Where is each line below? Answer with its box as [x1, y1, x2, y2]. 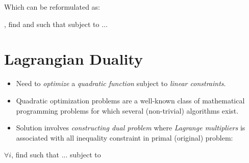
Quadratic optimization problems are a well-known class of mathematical [16, 95, 245, 105]
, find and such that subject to [4, 18, 99, 29]
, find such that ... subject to [11, 149, 101, 160]
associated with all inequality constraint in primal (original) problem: [16, 132, 233, 143]
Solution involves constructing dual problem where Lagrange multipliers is [16, 122, 245, 133]
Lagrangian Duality [4, 48, 143, 69]
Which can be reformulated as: [4, 2, 100, 12]
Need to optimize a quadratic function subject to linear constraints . [16, 78, 226, 89]
